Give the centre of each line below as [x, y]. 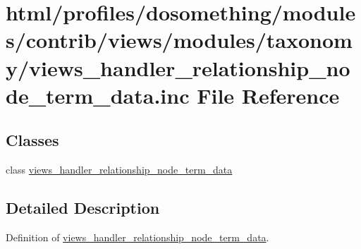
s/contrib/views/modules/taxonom [179, 40]
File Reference [268, 95]
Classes [32, 140]
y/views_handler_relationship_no [178, 67]
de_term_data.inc [98, 95]
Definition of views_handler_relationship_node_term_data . [137, 237]
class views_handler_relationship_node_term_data [119, 170]
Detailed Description [83, 208]
